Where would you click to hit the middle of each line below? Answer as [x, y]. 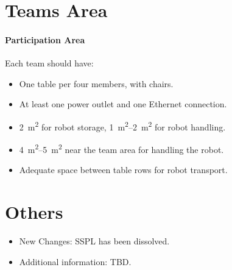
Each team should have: [49, 63]
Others [34, 212]
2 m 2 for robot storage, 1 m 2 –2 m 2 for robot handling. [122, 126]
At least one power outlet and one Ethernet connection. [123, 104]
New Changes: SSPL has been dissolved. [94, 241]
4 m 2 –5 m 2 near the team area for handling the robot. [121, 148]
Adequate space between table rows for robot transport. [123, 170]
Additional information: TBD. [75, 261]
